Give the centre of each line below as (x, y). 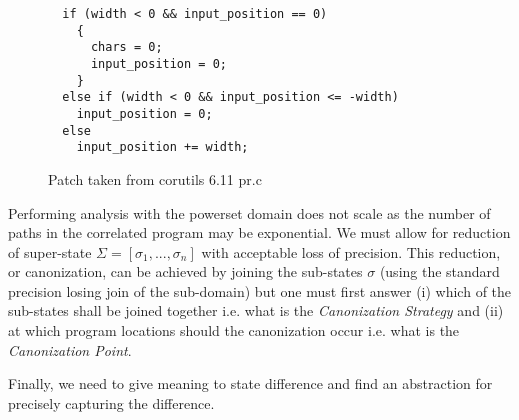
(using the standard (439, 271)
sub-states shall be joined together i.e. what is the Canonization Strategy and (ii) (256, 310)
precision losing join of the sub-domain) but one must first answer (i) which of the (260, 290)
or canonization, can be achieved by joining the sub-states (185, 271)
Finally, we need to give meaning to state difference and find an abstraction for (250, 383)
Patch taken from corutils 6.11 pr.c (155, 178)
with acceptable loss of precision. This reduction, (351, 251)
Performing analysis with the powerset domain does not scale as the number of (249, 212)
